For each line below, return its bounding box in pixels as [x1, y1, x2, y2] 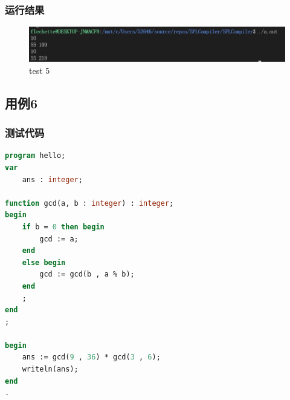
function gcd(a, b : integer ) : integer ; [5, 198, 174, 208]
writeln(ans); [22, 365, 79, 374]
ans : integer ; [22, 175, 83, 184]
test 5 [29, 64, 50, 76]
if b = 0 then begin [22, 222, 105, 231]
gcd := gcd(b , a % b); [39, 270, 135, 279]
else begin [22, 258, 66, 267]
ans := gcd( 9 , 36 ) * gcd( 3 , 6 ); [22, 353, 161, 362]
